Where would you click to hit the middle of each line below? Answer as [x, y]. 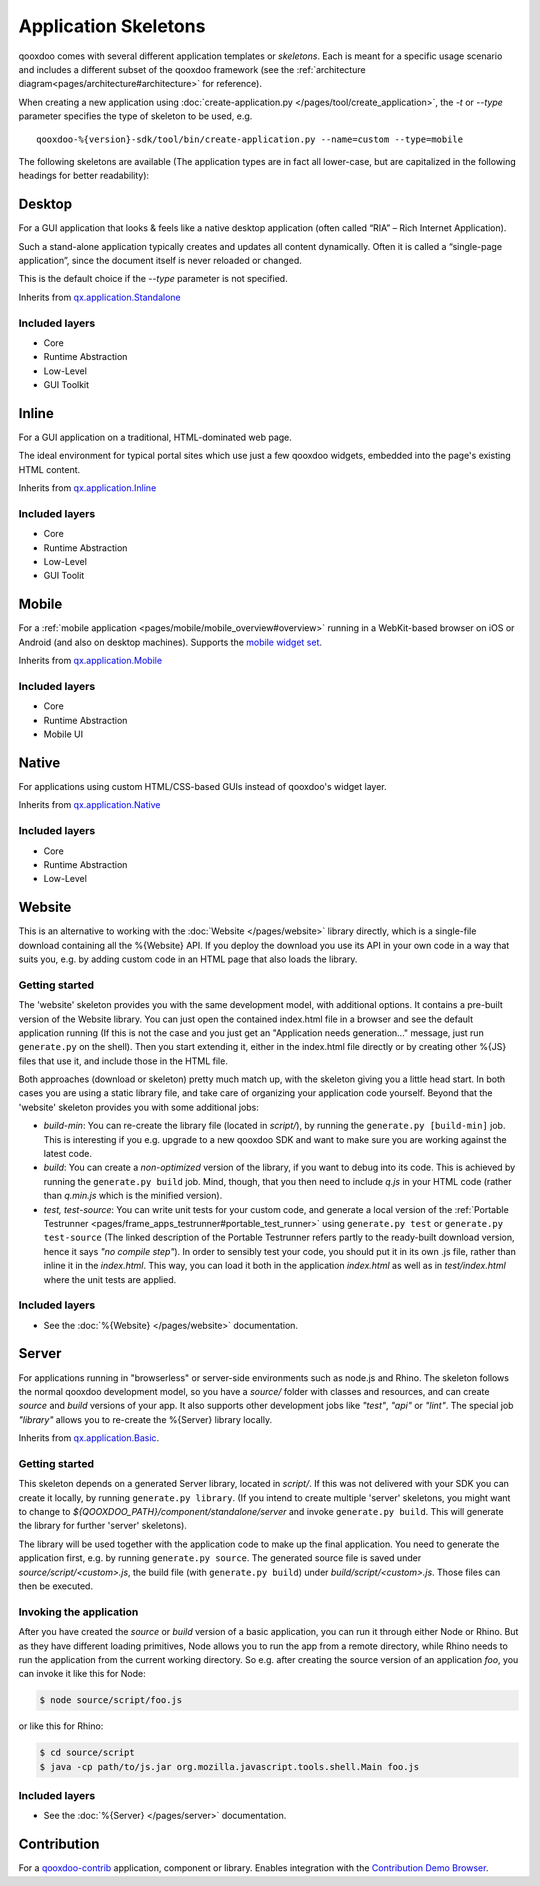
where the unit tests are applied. [110, 1279]
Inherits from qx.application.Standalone [99, 297]
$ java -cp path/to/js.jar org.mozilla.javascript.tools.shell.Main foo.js [229, 1766]
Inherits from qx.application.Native [89, 805]
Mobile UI [63, 734]
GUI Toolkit [66, 385]
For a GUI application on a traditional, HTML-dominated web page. [155, 437]
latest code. [67, 1154]
